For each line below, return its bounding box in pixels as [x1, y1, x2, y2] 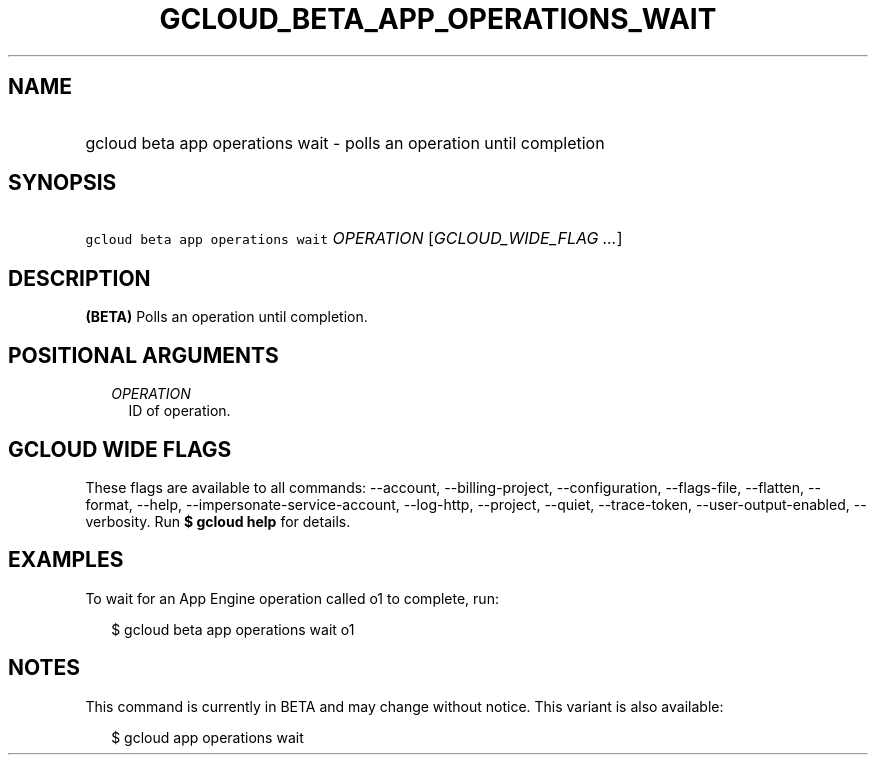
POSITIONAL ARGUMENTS [8, 342, 279, 368]
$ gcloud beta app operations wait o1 [111, 620, 355, 638]
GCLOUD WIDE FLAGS [8, 436, 232, 462]
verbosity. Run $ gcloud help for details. [85, 512, 351, 530]
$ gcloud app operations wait [111, 728, 304, 746]
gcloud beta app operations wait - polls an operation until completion [85, 132, 605, 153]
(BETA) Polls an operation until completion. [85, 308, 368, 326]
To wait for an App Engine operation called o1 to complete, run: [85, 589, 499, 607]
